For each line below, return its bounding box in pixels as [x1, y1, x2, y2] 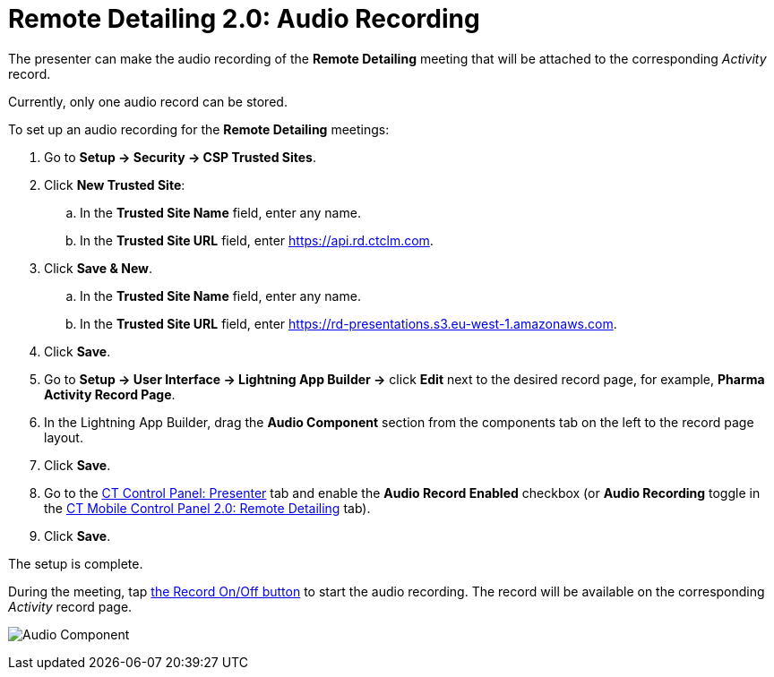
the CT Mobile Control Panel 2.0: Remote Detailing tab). [44, 500, 371, 516]
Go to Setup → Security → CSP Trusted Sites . [44, 149, 316, 165]
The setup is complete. [8, 555, 143, 571]
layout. [44, 429, 83, 445]
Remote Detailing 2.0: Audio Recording [8, 4, 480, 34]
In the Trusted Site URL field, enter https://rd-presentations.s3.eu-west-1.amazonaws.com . [80, 315, 617, 331]
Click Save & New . [44, 260, 152, 276]
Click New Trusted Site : [44, 176, 185, 193]
